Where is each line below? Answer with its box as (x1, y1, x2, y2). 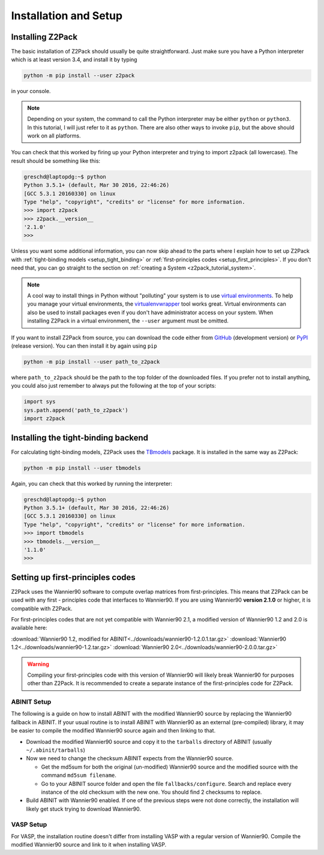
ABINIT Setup (11, 698, 52, 706)
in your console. (11, 88, 51, 95)
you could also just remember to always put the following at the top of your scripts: (11, 382, 216, 390)
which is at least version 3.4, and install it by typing (11, 56, 137, 63)
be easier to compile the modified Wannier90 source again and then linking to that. (11, 727, 216, 734)
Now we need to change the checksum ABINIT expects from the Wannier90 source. (26, 755, 233, 762)
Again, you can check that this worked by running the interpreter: (11, 480, 172, 487)
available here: (11, 624, 47, 632)
